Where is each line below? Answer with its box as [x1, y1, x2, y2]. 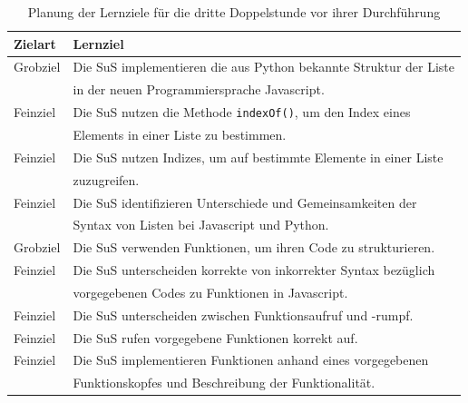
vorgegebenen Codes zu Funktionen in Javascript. [73, 282, 348, 301]
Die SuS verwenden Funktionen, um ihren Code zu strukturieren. [73, 238, 435, 257]
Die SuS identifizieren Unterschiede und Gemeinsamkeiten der [73, 192, 417, 211]
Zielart [14, 34, 56, 53]
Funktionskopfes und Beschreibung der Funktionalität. [73, 373, 375, 392]
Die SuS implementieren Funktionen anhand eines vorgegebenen [73, 350, 429, 369]
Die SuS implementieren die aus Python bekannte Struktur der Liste [73, 57, 455, 76]
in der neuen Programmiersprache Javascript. [73, 80, 325, 99]
